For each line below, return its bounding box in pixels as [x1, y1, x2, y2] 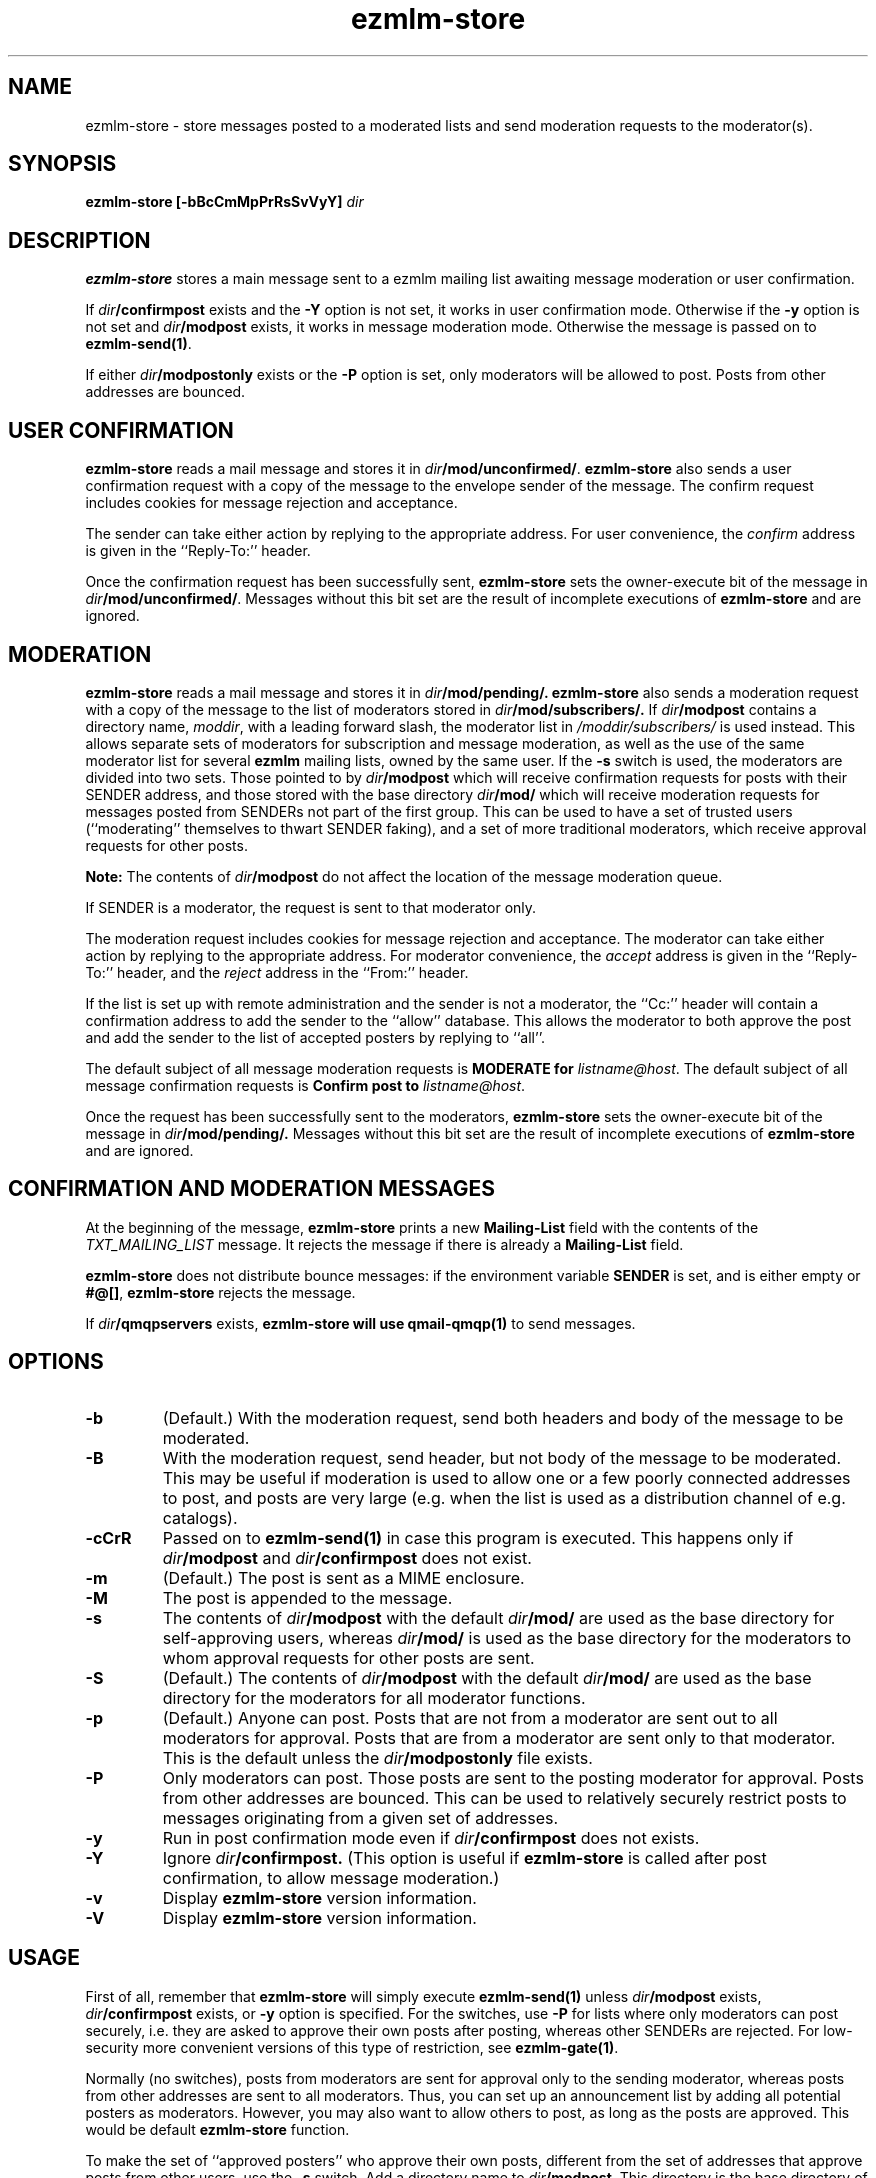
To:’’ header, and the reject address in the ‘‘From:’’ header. [85, 963, 469, 981]
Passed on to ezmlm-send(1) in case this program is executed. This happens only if [162, 1527, 794, 1548]
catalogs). [162, 1507, 238, 1528]
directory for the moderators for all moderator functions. [162, 1687, 586, 1708]
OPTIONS [8, 1349, 104, 1375]
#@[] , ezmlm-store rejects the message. [85, 1283, 356, 1301]
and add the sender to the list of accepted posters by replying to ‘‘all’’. [85, 1028, 545, 1046]
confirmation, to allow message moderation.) [162, 1867, 500, 1888]
